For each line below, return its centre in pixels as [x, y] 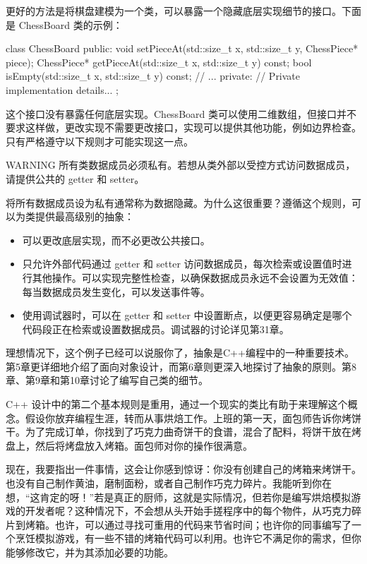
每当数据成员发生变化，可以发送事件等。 [116, 291]
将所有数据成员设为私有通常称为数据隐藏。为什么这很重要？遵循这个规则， [179, 202]
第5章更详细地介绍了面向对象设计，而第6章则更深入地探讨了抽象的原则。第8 [181, 366]
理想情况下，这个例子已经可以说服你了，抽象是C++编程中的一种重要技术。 [180, 353]
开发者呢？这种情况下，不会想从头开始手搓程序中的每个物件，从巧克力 [188, 511]
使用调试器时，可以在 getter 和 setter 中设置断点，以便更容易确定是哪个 [187, 315]
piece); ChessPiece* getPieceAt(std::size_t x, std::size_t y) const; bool [159, 62]
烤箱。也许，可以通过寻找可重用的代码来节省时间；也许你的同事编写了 [188, 524]
